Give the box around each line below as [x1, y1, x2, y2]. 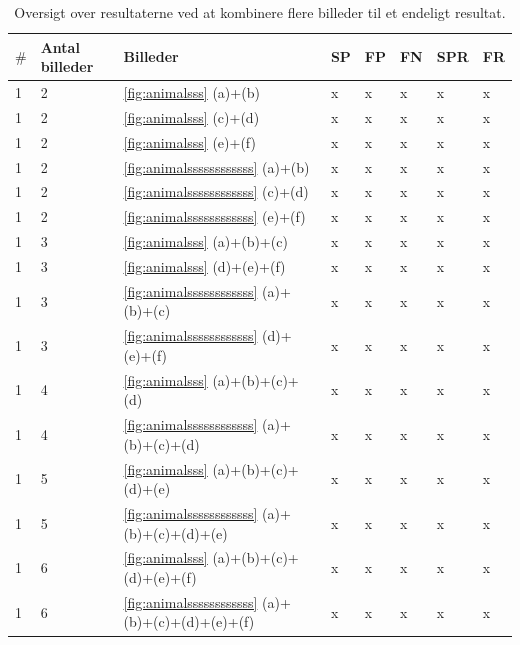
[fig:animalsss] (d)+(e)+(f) [123, 255, 286, 276]
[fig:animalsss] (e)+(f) [123, 131, 256, 152]
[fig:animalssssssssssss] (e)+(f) [123, 206, 306, 227]
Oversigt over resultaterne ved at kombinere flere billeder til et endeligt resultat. [14, 2, 506, 22]
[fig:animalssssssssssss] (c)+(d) [123, 181, 309, 202]
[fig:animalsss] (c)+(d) [123, 106, 260, 127]
